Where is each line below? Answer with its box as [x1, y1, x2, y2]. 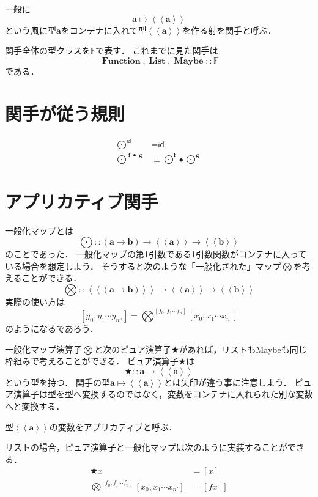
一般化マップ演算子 [5, 342, 82, 355]
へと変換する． [5, 400, 65, 413]
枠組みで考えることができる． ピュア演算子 [5, 355, 179, 367]
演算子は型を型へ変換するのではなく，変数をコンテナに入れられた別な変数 [13, 388, 313, 400]
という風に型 [5, 23, 56, 36]
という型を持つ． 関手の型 [5, 375, 110, 388]
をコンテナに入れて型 [61, 23, 147, 36]
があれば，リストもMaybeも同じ [179, 342, 307, 355]
